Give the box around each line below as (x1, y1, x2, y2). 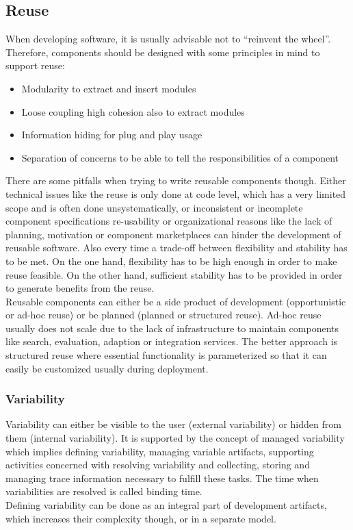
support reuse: (5, 58, 65, 73)
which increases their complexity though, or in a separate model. (5, 511, 276, 525)
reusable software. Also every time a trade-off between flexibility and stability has (5, 240, 348, 255)
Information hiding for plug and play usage (21, 127, 202, 142)
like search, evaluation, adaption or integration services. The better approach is (5, 334, 338, 349)
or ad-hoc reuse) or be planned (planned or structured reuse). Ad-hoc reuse (5, 307, 322, 322)
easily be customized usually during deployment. (5, 361, 209, 375)
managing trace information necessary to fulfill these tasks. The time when (5, 470, 319, 485)
